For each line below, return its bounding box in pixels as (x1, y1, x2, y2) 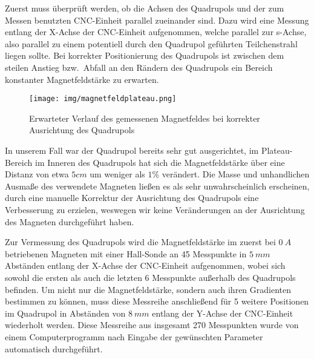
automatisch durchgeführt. (5, 342, 103, 355)
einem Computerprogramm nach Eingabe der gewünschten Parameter (5, 330, 263, 343)
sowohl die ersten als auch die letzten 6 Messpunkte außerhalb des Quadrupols (5, 271, 296, 283)
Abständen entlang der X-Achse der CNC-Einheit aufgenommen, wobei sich (5, 259, 286, 272)
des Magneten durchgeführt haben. (5, 215, 134, 228)
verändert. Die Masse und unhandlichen (162, 168, 310, 180)
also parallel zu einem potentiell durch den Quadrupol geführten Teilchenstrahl (5, 37, 298, 50)
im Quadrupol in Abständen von (5, 306, 126, 319)
